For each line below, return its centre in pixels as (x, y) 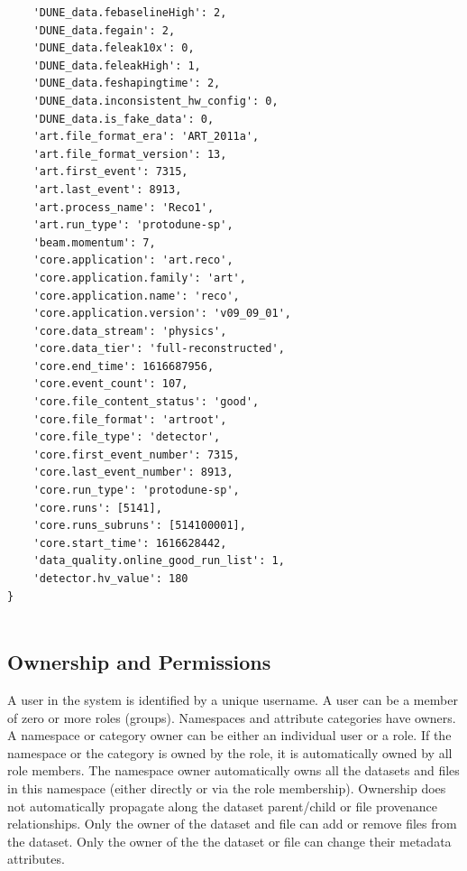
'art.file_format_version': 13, (130, 154)
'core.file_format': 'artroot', (130, 419)
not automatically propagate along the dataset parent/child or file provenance (223, 806)
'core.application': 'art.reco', (133, 260)
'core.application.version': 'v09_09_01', (162, 314)
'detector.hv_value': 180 (110, 579)
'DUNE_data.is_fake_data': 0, (124, 119)
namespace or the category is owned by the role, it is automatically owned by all (230, 752)
